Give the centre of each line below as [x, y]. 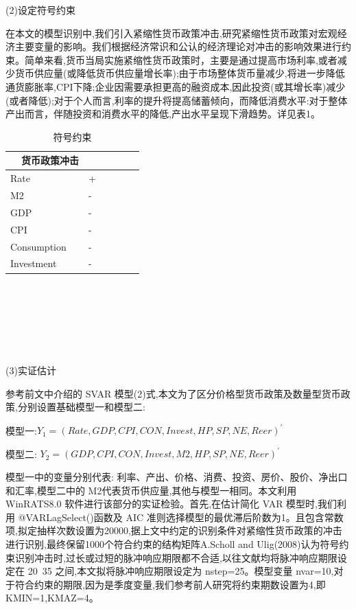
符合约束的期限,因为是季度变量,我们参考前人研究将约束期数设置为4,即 [170, 584]
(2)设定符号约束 [40, 10]
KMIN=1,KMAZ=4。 [52, 598]
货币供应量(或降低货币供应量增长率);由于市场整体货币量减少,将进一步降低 [180, 73]
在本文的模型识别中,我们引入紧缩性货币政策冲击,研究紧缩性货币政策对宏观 [171, 33]
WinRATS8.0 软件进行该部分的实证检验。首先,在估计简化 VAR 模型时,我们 [171, 504]
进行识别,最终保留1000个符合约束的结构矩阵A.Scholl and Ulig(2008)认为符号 [173, 544]
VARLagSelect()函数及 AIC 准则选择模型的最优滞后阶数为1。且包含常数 [185, 517]
